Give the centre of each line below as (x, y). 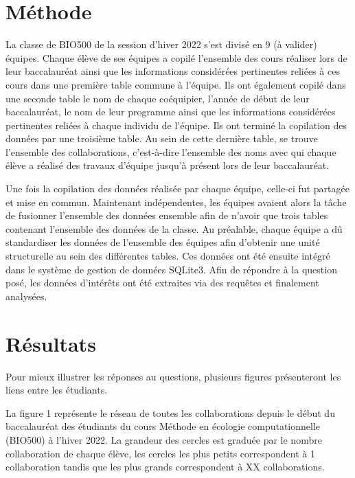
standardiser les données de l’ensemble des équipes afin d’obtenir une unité (163, 242)
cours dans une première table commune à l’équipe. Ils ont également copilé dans (176, 84)
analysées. (26, 296)
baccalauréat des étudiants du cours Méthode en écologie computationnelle (163, 426)
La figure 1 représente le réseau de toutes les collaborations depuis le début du (170, 412)
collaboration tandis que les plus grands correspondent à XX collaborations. (165, 467)
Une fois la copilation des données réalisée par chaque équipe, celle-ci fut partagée (177, 189)
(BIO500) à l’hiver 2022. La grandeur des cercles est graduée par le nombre (164, 439)
